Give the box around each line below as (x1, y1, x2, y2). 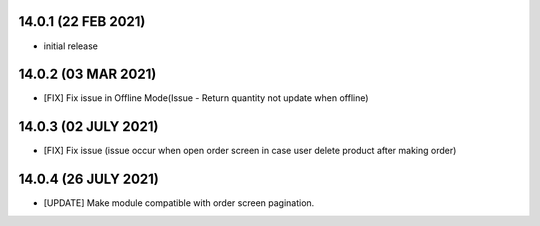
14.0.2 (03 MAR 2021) (18, 66, 157, 83)
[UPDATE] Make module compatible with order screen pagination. (43, 197, 315, 209)
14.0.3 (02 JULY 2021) (18, 118, 159, 135)
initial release (43, 40, 99, 52)
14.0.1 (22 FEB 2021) (18, 13, 146, 30)
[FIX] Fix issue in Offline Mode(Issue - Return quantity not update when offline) (43, 92, 369, 104)
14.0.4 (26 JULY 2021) (18, 171, 160, 188)
